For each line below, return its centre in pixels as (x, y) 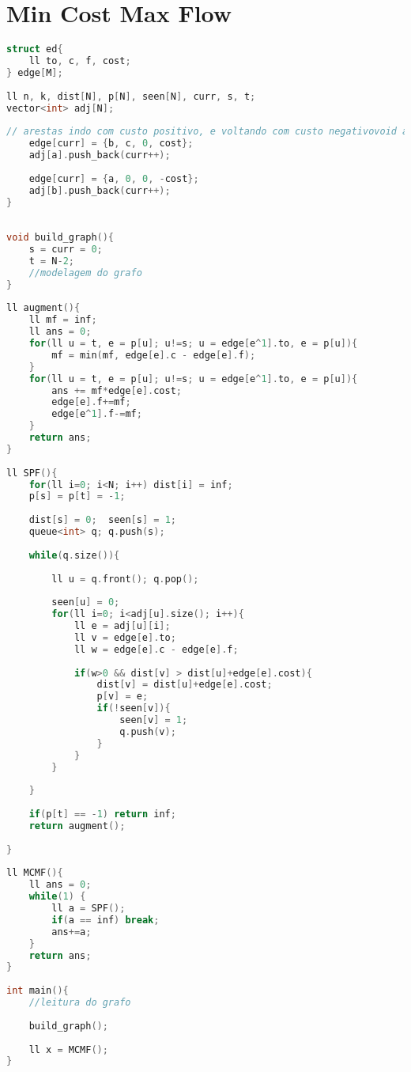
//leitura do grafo (80, 1002)
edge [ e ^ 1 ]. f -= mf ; (97, 414)
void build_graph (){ (60, 238)
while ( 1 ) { (57, 897)
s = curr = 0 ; (66, 249)
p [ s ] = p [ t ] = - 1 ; (77, 496)
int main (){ (38, 991)
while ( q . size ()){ (74, 555)
